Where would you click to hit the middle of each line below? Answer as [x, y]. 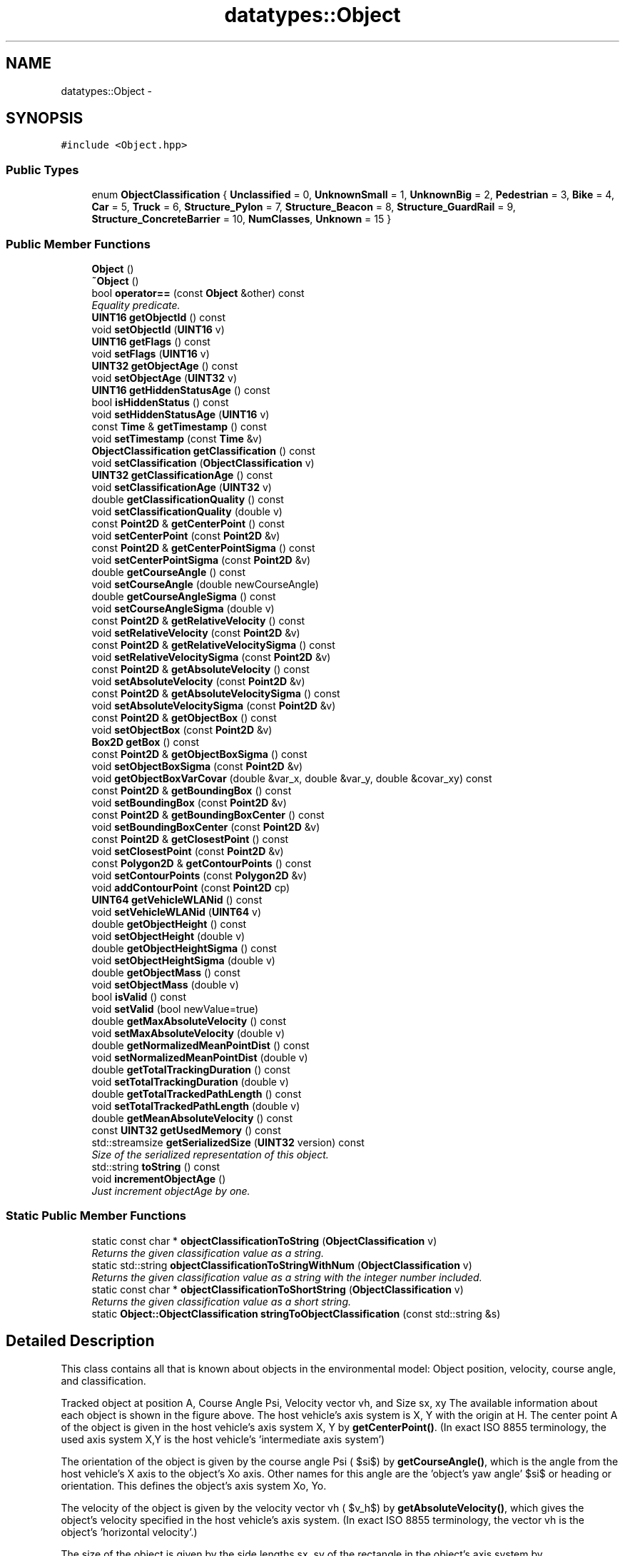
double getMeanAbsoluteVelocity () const [192, 1118]
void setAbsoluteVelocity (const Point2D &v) [198, 681]
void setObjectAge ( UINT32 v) [164, 378]
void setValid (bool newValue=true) [175, 1009]
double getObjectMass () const [166, 972]
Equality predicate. [136, 305]
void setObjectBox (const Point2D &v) [182, 729]
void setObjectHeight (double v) [168, 936]
